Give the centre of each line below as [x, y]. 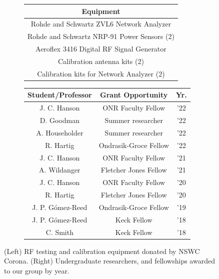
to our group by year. [37, 270]
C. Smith [59, 232]
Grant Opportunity [134, 95]
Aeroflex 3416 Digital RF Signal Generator [101, 49]
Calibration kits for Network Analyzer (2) [101, 73]
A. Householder [60, 132]
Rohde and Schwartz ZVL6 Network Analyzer [101, 24]
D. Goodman [59, 120]
